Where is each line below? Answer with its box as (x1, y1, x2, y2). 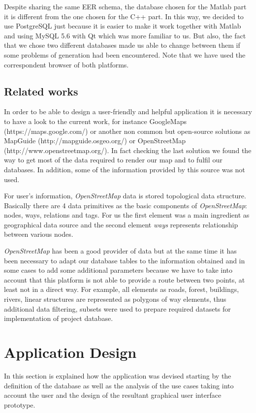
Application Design (4, 342, 137, 362)
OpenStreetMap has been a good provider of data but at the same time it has (4, 246, 237, 256)
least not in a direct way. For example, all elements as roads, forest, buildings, (4, 284, 239, 294)
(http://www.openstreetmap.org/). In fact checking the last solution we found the (4, 145, 252, 155)
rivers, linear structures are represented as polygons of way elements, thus (4, 294, 226, 304)
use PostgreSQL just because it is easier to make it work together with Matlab (4, 21, 241, 31)
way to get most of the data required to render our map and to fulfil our (4, 155, 223, 165)
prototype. (4, 399, 35, 410)
